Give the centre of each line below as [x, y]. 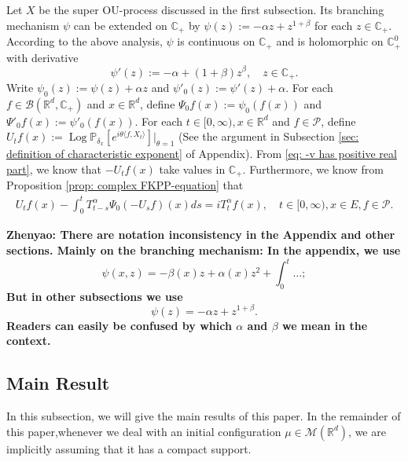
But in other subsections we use [95, 296]
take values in [192, 169]
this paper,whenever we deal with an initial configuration [144, 431]
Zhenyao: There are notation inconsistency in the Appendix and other [201, 235]
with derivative [42, 57]
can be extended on [120, 25]
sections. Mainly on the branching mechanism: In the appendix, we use [204, 249]
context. [29, 341]
